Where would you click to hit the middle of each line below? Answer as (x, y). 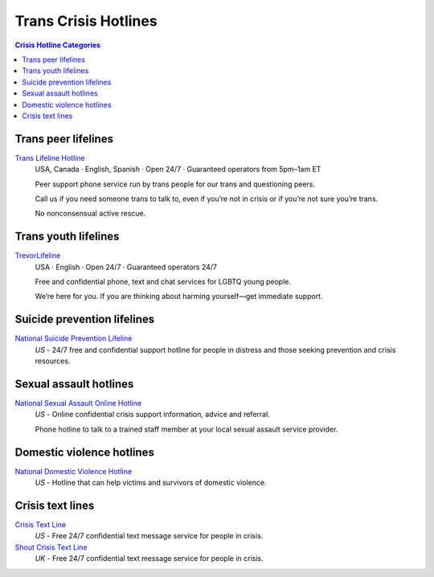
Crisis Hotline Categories (57, 45)
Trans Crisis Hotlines (86, 21)
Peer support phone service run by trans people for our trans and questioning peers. (175, 184)
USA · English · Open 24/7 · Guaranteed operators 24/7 (126, 267)
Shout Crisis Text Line (51, 547)
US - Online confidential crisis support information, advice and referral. (153, 415)
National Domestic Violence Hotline (74, 471)
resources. (53, 361)
